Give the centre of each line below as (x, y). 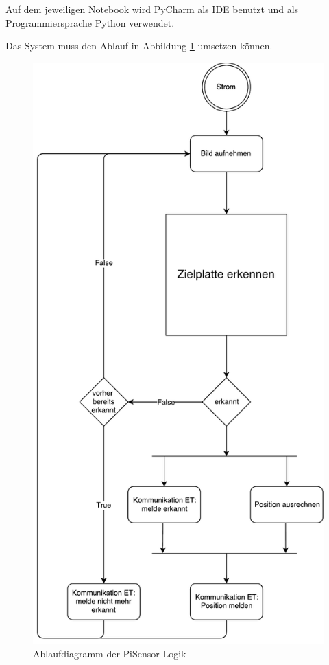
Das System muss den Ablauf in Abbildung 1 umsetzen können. (139, 46)
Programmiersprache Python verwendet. (90, 22)
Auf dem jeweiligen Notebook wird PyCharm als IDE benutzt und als (152, 9)
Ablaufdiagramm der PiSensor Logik (110, 653)
